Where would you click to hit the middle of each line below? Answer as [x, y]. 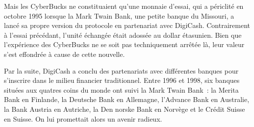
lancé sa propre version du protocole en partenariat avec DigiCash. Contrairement [127, 25]
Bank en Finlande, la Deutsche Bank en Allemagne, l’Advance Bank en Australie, [127, 99]
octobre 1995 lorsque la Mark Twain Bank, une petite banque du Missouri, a [119, 15]
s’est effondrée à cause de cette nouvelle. [64, 54]
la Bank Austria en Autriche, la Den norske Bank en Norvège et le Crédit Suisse [125, 109]
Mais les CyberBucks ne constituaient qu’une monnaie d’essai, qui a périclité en [124, 6]
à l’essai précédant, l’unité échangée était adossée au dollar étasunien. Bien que [123, 35]
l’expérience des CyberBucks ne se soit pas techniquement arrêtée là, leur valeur [124, 44]
